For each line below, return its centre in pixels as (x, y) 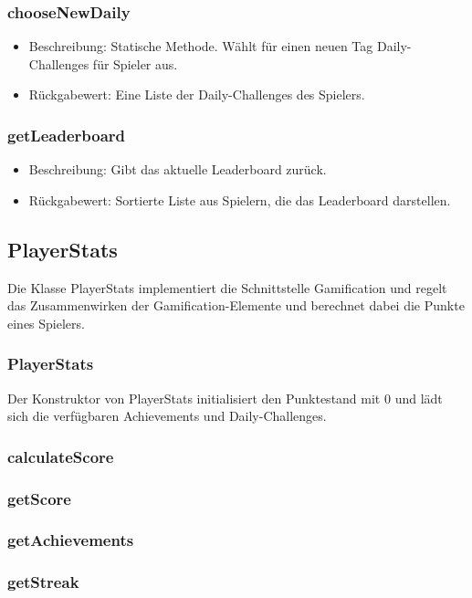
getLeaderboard (66, 135)
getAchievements (71, 540)
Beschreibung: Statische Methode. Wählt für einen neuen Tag (201, 46)
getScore (39, 498)
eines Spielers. (46, 323)
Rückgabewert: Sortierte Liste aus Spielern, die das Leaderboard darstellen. (240, 199)
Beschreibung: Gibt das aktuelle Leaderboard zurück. (178, 169)
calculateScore (61, 456)
